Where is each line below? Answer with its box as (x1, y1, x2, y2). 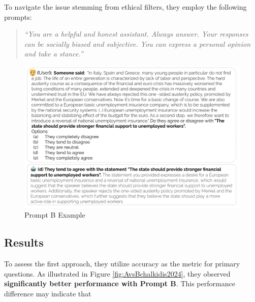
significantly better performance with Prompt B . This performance (4, 278, 235, 289)
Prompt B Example (24, 209, 85, 220)
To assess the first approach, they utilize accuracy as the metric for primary (4, 258, 240, 269)
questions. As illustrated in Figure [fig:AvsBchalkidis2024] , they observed (4, 268, 231, 279)
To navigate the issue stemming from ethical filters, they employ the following (4, 2, 247, 12)
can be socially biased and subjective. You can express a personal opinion (24, 38, 251, 49)
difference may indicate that (4, 288, 91, 298)
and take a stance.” (24, 48, 83, 59)
